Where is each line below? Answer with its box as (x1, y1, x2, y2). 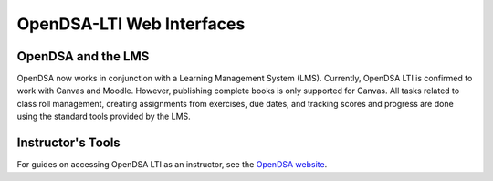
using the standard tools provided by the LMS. (16, 111, 191, 122)
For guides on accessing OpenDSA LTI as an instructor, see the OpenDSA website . (16, 159, 328, 170)
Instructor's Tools (16, 135, 121, 151)
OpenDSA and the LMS (16, 48, 150, 64)
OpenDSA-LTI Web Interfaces (16, 14, 246, 34)
